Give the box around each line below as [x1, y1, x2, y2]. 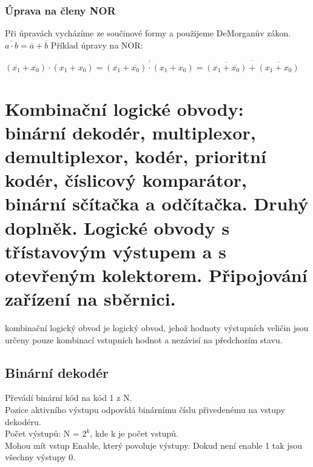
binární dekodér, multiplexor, [5, 119, 256, 144]
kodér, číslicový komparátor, [5, 167, 247, 192]
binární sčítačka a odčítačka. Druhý [5, 191, 309, 216]
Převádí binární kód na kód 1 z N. [5, 391, 132, 404]
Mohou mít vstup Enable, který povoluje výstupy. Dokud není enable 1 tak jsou [5, 438, 302, 451]
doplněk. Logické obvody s [5, 215, 230, 240]
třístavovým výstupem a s [5, 238, 226, 263]
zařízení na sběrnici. [5, 286, 176, 311]
